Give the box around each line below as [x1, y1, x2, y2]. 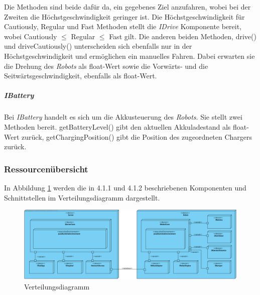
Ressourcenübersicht [4, 162, 88, 175]
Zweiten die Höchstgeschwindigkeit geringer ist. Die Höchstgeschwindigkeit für [4, 11, 245, 22]
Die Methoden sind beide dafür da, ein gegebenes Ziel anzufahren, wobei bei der [4, 2, 251, 12]
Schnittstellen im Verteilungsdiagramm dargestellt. [4, 192, 160, 203]
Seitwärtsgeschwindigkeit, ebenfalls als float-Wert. [4, 70, 157, 81]
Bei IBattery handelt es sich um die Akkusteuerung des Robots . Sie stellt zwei [4, 112, 242, 122]
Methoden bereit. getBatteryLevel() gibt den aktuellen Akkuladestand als [4, 121, 231, 132]
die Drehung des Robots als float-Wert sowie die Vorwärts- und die [4, 60, 208, 71]
